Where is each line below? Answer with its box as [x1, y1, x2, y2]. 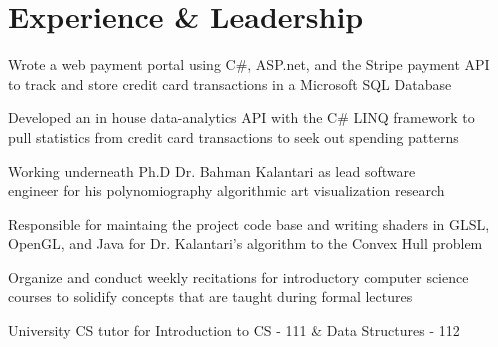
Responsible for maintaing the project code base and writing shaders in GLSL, [8, 213, 490, 234]
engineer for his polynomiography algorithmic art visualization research [8, 180, 445, 201]
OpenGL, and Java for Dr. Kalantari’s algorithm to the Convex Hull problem [8, 233, 483, 254]
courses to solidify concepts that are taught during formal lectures [8, 286, 413, 307]
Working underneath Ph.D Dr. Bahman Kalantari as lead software [8, 160, 416, 181]
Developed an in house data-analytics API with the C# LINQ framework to [8, 107, 475, 128]
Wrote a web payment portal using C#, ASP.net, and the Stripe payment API [8, 54, 490, 75]
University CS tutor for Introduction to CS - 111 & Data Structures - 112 [8, 320, 460, 341]
